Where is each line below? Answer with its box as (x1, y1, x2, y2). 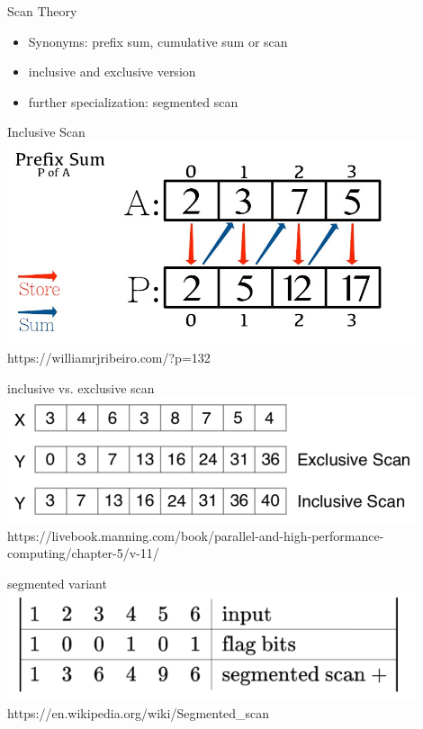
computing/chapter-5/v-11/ (7, 544, 159, 562)
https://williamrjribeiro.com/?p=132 (7, 348, 211, 367)
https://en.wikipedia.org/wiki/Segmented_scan (7, 704, 270, 723)
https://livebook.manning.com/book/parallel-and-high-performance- (7, 526, 384, 544)
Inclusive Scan (7, 122, 85, 141)
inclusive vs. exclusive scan (7, 378, 155, 397)
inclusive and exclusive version (28, 62, 196, 81)
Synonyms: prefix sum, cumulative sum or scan (28, 31, 288, 50)
